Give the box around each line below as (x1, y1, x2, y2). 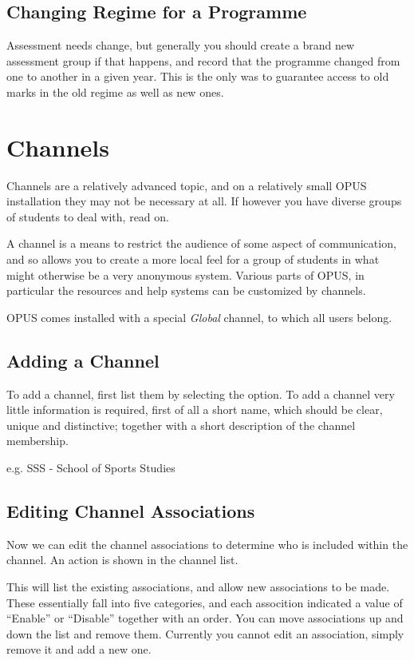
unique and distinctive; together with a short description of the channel (6, 416, 356, 433)
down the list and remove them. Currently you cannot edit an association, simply (6, 625, 404, 642)
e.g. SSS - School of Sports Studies (6, 459, 175, 476)
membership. (6, 432, 69, 449)
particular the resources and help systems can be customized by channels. (6, 282, 366, 299)
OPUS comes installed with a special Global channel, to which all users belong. (6, 308, 392, 325)
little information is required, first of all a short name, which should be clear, (6, 401, 383, 418)
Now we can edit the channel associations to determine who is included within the (6, 535, 408, 552)
